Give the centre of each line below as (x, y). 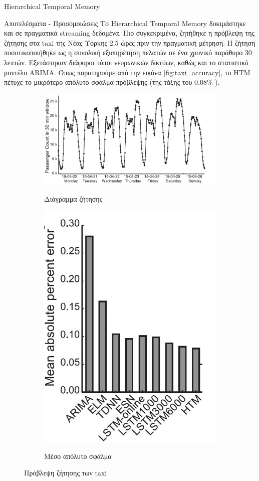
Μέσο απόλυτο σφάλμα (78, 456)
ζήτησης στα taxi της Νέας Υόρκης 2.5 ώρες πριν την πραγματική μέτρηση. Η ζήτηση (130, 42)
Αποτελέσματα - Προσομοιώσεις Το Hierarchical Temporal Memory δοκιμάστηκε (125, 23)
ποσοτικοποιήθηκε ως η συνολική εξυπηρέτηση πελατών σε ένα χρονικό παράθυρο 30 (128, 52)
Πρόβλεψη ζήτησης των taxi (66, 473)
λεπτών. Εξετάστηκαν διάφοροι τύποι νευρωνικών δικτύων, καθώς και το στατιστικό (126, 62)
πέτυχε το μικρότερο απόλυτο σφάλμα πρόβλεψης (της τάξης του (98, 82)
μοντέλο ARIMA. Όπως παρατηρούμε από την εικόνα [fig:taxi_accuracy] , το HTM (127, 72)
